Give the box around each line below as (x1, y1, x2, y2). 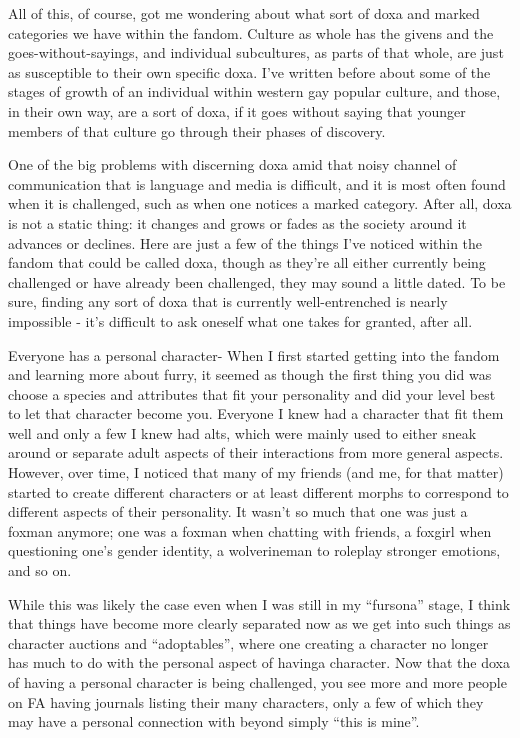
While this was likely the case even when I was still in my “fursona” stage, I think (8, 593, 511, 614)
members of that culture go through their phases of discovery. (8, 120, 386, 141)
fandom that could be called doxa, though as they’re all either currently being (8, 252, 486, 273)
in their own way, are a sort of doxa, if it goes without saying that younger (8, 100, 466, 121)
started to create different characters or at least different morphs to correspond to (8, 481, 509, 502)
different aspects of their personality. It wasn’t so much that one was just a (8, 501, 468, 522)
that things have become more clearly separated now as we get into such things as (8, 613, 511, 634)
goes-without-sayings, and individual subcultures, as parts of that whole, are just (8, 42, 504, 63)
